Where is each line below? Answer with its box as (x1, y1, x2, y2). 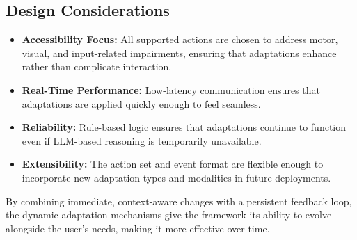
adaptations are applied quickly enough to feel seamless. (22, 96, 261, 111)
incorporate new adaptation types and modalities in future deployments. (22, 170, 331, 184)
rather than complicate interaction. (22, 59, 172, 74)
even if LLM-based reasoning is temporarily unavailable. (22, 133, 262, 147)
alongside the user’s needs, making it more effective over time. (6, 221, 270, 235)
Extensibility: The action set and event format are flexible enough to (22, 157, 324, 171)
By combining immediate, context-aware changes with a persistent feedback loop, (6, 193, 352, 208)
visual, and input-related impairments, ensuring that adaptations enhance (22, 45, 337, 60)
